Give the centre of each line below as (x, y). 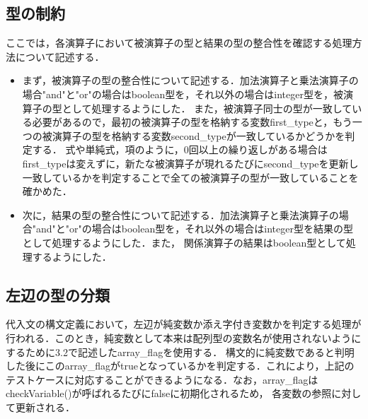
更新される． (45, 407)
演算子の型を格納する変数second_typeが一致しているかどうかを (199, 135)
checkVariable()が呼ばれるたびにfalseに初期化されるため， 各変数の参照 (169, 393)
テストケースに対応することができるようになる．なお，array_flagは (162, 379)
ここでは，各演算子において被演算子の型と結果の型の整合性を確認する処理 (179, 43)
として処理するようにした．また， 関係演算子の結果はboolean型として (184, 242)
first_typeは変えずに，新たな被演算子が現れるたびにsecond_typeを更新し (190, 163)
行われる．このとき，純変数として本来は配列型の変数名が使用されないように (184, 337)
